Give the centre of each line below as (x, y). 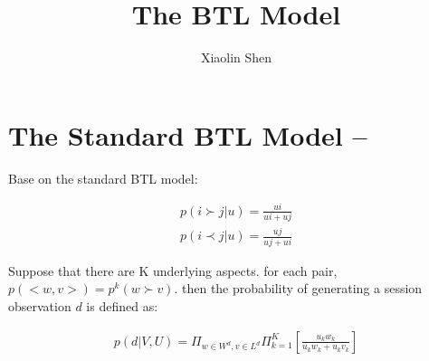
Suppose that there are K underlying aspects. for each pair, (173, 270)
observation (40, 305)
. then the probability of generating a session (298, 288)
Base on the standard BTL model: (103, 178)
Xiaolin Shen (236, 57)
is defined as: (122, 305)
